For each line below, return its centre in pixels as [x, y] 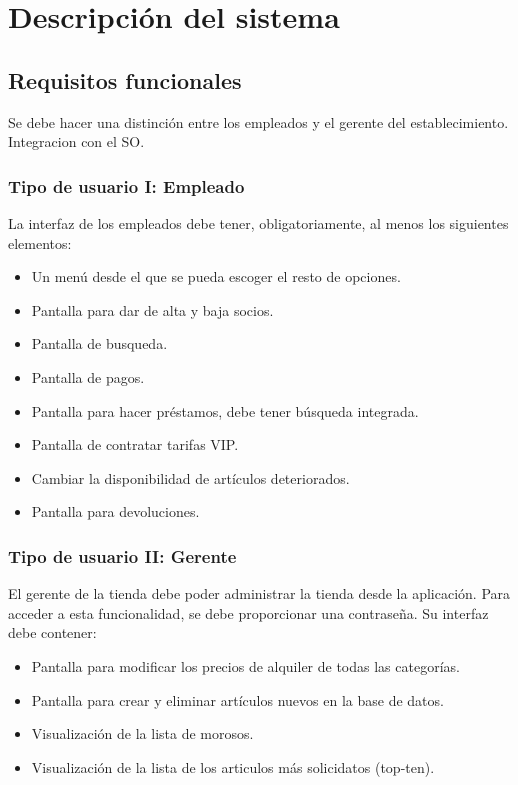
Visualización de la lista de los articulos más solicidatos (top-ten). [233, 766]
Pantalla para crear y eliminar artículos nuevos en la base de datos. [237, 699]
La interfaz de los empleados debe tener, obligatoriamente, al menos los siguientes [258, 222]
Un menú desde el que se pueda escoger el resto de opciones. [216, 276]
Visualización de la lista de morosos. [142, 733]
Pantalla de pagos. [88, 376]
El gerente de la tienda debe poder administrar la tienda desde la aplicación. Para [259, 593]
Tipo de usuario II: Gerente [122, 555]
